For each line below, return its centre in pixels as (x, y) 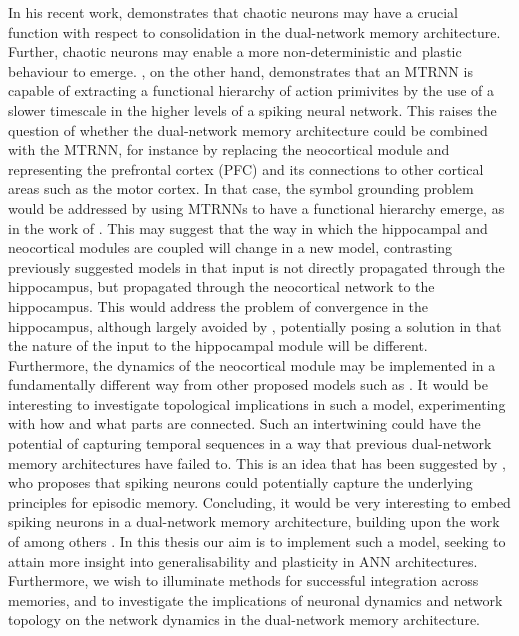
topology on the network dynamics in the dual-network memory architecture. (244, 619)
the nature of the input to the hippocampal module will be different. (218, 345)
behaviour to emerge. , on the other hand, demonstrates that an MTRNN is (240, 70)
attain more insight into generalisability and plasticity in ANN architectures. (243, 560)
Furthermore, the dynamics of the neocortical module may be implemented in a (252, 364)
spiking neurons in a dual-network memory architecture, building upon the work (254, 521)
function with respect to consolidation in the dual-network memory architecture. (254, 31)
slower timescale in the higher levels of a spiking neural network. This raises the (252, 109)
